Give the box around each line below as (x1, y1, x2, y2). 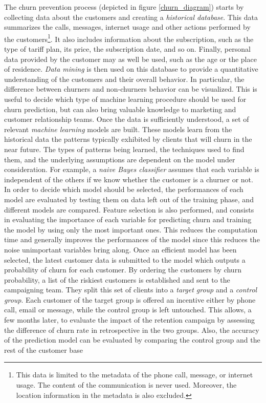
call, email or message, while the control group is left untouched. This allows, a (4, 304, 252, 315)
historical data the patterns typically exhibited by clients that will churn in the (4, 134, 252, 144)
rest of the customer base (4, 344, 83, 355)
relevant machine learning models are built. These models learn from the (4, 123, 232, 134)
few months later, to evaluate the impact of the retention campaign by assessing (4, 314, 255, 325)
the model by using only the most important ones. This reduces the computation (4, 224, 258, 235)
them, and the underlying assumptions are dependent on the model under (4, 154, 235, 164)
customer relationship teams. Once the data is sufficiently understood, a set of (4, 114, 249, 124)
